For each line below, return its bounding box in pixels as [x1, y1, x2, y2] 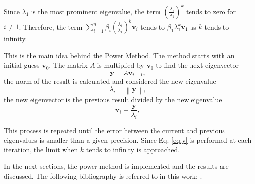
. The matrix [49, 60, 88, 70]
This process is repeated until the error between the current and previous [4, 125, 225, 135]
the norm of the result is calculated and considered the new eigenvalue [4, 76, 216, 86]
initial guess [4, 60, 40, 70]
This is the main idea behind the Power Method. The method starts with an [4, 50, 235, 60]
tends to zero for [186, 6, 236, 16]
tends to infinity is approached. [86, 144, 180, 154]
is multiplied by [97, 60, 144, 70]
